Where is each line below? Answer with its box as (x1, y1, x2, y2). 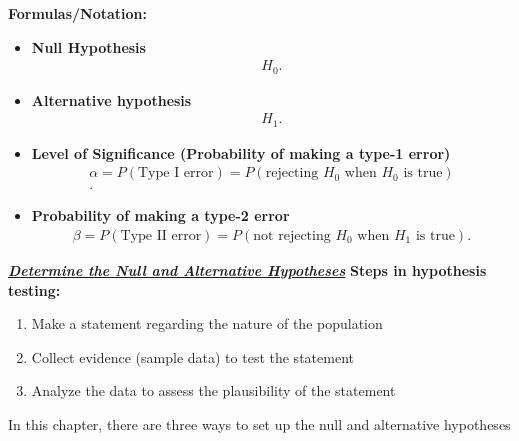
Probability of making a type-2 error (31, 205, 290, 226)
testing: (8, 279, 61, 300)
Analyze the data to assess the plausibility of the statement (31, 380, 396, 401)
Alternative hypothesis (31, 89, 192, 110)
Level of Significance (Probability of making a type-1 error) (31, 142, 451, 163)
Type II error (120, 229, 202, 244)
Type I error (138, 166, 214, 181)
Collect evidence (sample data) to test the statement (31, 346, 354, 367)
